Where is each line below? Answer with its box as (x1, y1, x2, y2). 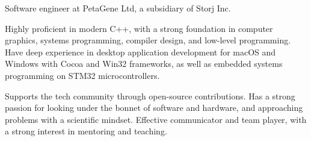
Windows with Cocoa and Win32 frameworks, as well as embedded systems (5, 57, 283, 70)
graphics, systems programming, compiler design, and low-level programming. (5, 34, 291, 46)
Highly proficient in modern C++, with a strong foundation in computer (5, 22, 273, 34)
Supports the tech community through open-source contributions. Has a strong (5, 89, 295, 102)
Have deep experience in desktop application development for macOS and (5, 45, 276, 58)
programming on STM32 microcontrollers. (5, 69, 160, 81)
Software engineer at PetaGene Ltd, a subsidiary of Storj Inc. (5, 2, 231, 14)
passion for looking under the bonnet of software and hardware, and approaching (5, 101, 303, 114)
